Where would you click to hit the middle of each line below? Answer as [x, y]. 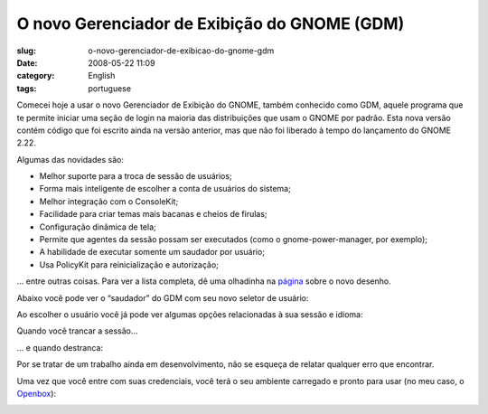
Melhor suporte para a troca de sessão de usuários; [136, 176]
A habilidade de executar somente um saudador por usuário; [152, 252]
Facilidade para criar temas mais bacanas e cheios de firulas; [153, 214]
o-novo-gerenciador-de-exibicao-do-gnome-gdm [181, 51]
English [102, 76]
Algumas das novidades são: [70, 159]
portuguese [109, 88]
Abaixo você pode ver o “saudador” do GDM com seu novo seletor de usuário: [163, 297]
